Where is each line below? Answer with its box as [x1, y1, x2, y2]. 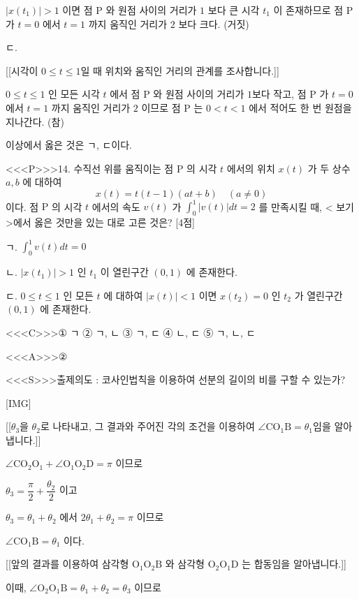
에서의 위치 [226, 161, 275, 175]
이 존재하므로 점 [273, 3, 344, 17]
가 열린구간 [294, 288, 343, 302]
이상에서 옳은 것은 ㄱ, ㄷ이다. [6, 138, 132, 152]
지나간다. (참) [6, 114, 64, 128]
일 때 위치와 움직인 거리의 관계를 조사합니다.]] [80, 63, 279, 77]
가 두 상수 [307, 161, 351, 175]
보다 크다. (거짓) [178, 16, 249, 31]
